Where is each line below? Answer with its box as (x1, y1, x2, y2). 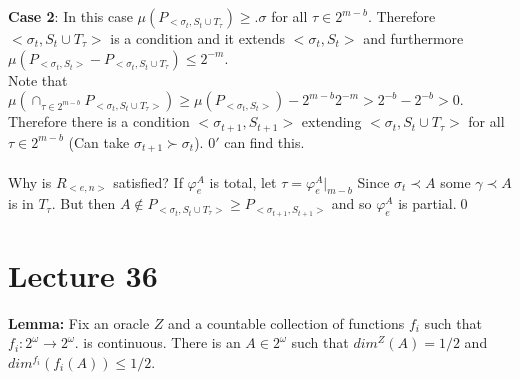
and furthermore (363, 28, 464, 48)
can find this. (224, 131, 305, 152)
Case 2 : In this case (8, 6, 133, 26)
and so (331, 193, 372, 214)
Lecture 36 (8, 254, 158, 295)
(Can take (68, 131, 130, 152)
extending (301, 111, 362, 132)
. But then (51, 193, 116, 214)
